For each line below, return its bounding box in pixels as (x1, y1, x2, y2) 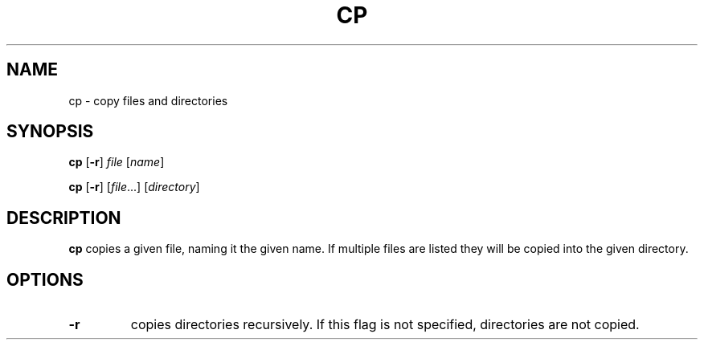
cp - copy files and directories (68, 93, 228, 108)
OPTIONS (6, 269, 84, 290)
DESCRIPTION (6, 207, 121, 228)
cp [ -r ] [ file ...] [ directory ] (68, 180, 200, 194)
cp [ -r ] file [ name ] (68, 155, 165, 169)
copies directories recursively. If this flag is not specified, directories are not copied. (130, 316, 640, 333)
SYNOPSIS (6, 121, 94, 142)
